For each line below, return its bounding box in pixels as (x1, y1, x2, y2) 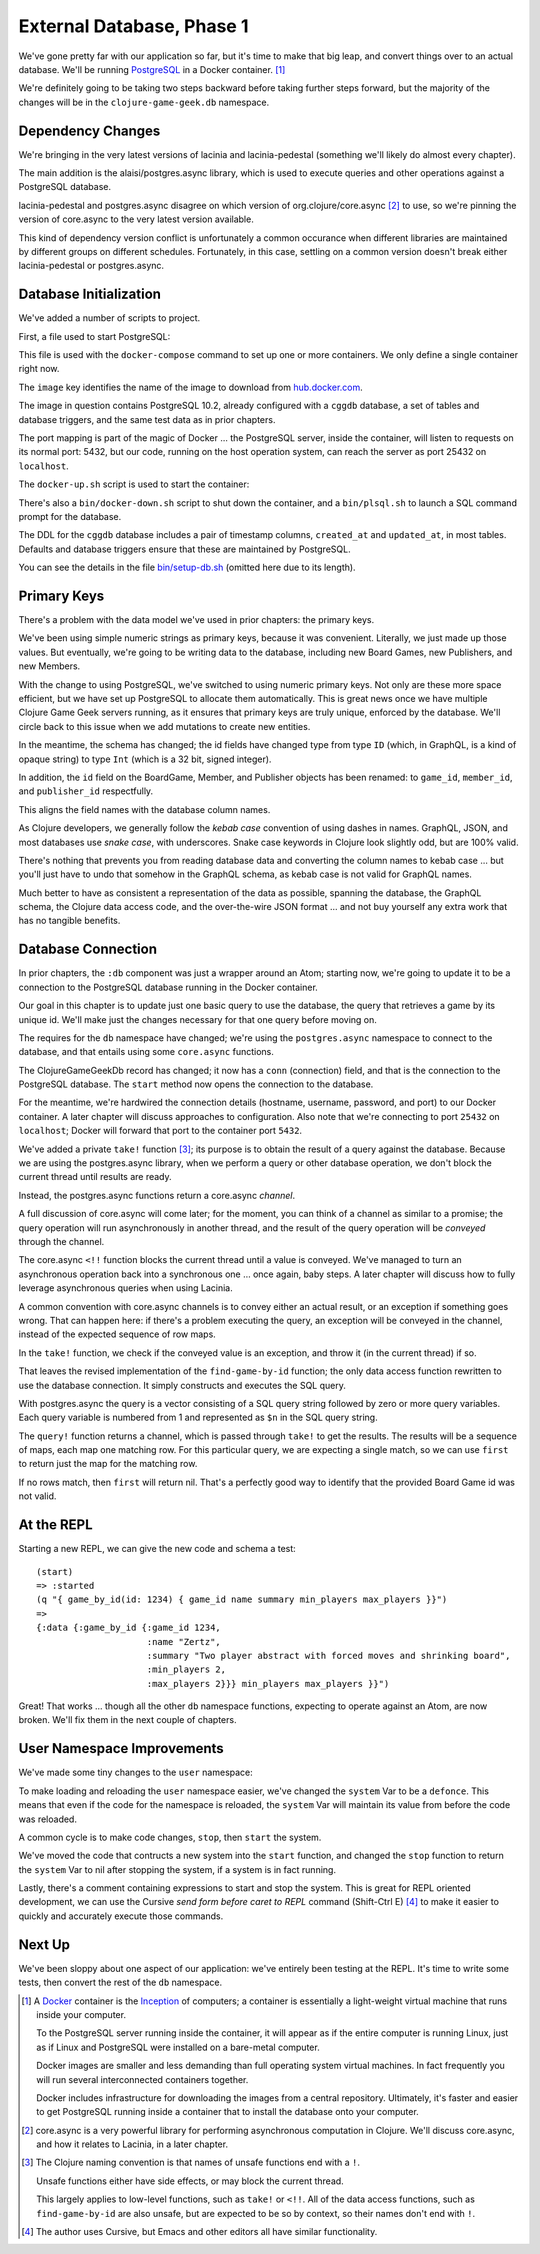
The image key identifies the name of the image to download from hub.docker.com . (18, 381, 364, 393)
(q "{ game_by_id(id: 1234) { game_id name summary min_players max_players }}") (36, 1594, 448, 1605)
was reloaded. (18, 1813, 77, 1825)
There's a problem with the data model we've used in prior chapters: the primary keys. (18, 614, 375, 626)
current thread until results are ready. (18, 1171, 172, 1183)
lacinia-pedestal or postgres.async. (18, 260, 165, 272)
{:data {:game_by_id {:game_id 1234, (36, 1622, 222, 1634)
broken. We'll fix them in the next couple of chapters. (18, 1714, 237, 1726)
